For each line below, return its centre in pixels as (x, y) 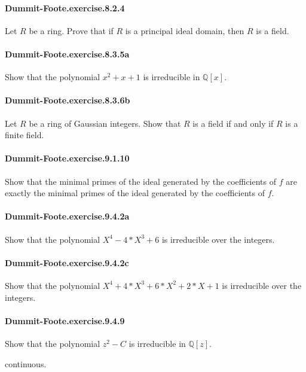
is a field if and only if (233, 123)
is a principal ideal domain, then (185, 30)
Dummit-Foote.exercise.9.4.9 (65, 320)
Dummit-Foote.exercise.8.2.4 (65, 7)
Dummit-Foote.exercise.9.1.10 (67, 158)
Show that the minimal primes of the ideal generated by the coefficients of (141, 181)
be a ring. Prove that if (71, 30)
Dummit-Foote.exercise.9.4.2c (67, 262)
